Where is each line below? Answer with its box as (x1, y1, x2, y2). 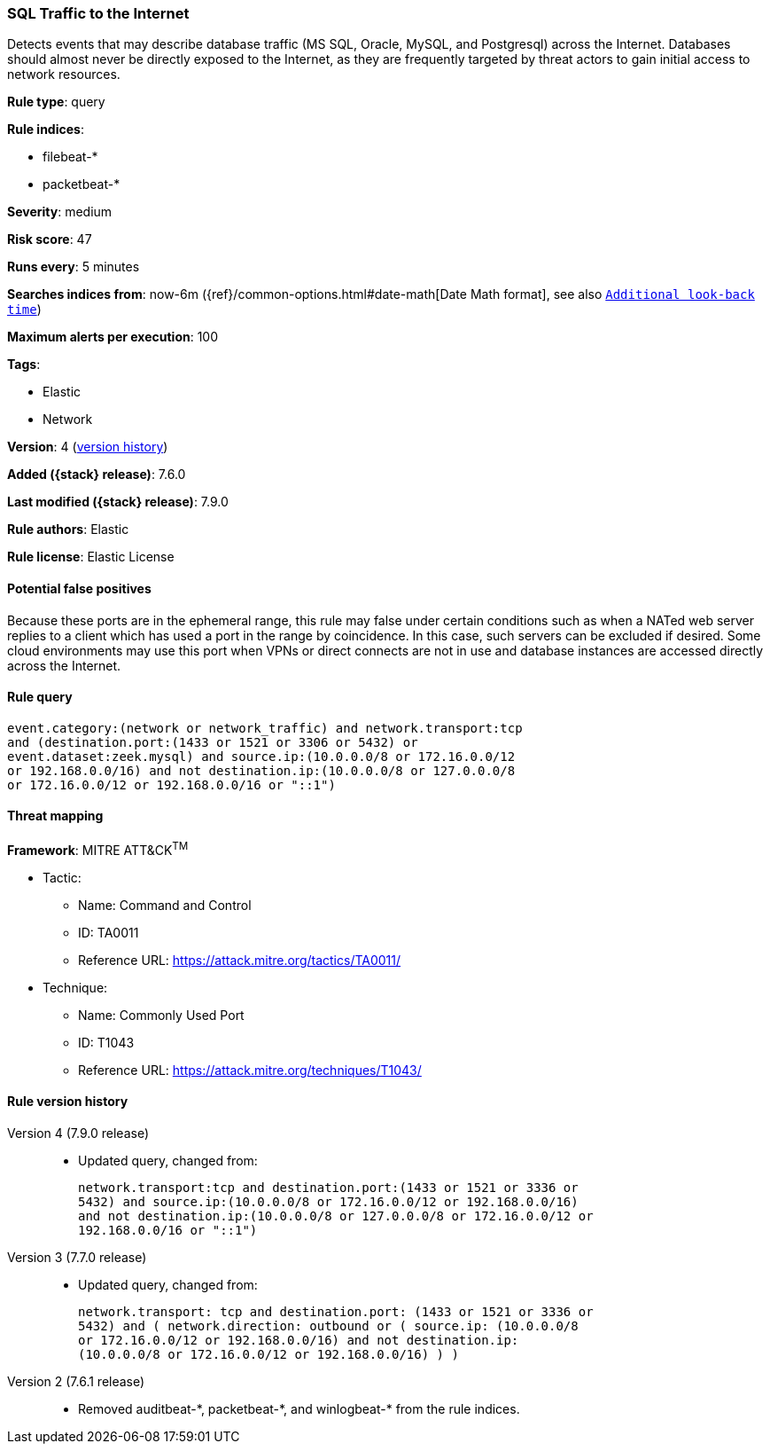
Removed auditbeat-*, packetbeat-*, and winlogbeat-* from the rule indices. (78, 1400, 520, 1416)
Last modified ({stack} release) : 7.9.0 (7, 494, 229, 510)
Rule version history (7, 1094, 128, 1110)
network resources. (7, 67, 121, 82)
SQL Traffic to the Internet (7, 4, 190, 22)
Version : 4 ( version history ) (7, 439, 168, 455)
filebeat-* (43, 149, 98, 165)
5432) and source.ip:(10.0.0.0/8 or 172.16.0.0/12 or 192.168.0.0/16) (78, 1194, 579, 1209)
